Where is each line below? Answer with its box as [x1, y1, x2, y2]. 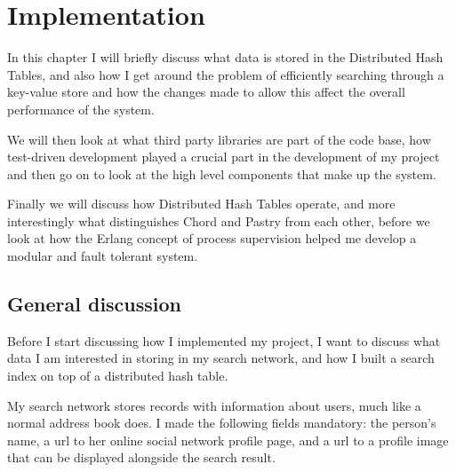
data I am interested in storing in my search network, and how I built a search [7, 349, 435, 367]
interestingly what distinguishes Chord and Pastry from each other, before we [7, 211, 430, 230]
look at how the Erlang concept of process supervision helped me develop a [7, 229, 417, 248]
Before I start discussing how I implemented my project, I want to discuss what [7, 331, 441, 350]
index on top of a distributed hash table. [7, 366, 228, 385]
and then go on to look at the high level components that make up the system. [7, 164, 436, 183]
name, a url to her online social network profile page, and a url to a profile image [7, 430, 449, 449]
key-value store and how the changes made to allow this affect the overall [7, 83, 405, 101]
